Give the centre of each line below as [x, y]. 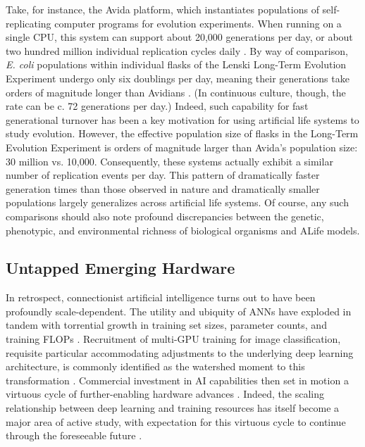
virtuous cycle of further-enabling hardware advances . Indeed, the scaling [165, 394]
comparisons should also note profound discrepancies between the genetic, [165, 216]
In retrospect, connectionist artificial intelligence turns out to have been [161, 297]
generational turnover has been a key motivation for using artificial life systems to [182, 119]
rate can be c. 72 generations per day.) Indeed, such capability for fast [157, 106]
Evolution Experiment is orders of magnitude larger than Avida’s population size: [182, 147]
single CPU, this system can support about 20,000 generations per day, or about [179, 37]
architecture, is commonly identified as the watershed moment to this [155, 366]
